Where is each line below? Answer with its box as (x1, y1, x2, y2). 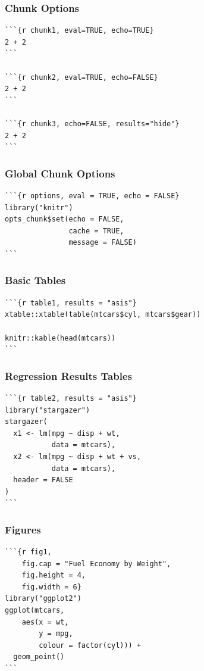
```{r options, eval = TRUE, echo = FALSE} (5, 191, 180, 200)
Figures (5, 522, 41, 536)
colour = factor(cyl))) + (39, 641, 142, 650)
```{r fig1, (5, 548, 52, 557)
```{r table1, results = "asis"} (5, 298, 137, 307)
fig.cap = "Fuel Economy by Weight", (21, 559, 171, 568)
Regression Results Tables (5, 368, 132, 383)
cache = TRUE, (68, 226, 124, 235)
